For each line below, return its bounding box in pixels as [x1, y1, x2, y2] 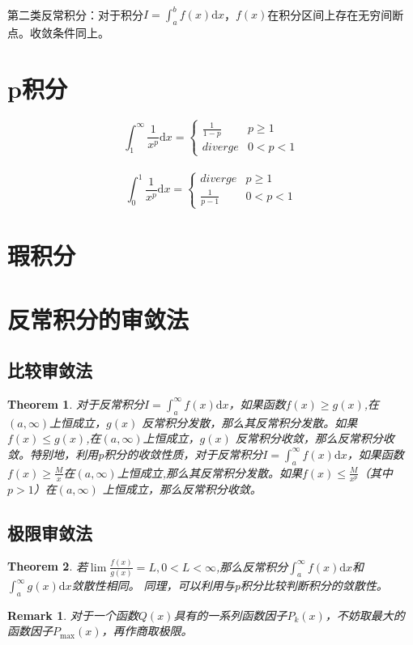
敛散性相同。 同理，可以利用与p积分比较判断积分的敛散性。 [71, 577, 388, 593]
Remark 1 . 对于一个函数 [7, 606, 138, 623]
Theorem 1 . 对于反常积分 [7, 395, 144, 412]
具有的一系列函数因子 [173, 606, 287, 623]
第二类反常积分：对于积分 [7, 6, 143, 23]
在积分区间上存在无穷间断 [267, 6, 404, 23]
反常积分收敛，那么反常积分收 [235, 430, 394, 447]
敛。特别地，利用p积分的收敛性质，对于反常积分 [7, 445, 263, 462]
